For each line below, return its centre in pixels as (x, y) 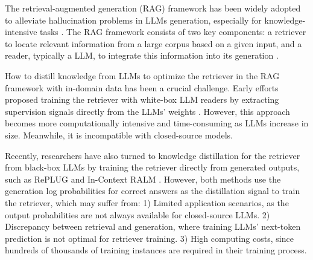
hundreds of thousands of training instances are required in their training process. (156, 250)
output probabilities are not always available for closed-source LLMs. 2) (138, 214)
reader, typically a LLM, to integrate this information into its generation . (142, 55)
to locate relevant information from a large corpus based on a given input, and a (153, 43)
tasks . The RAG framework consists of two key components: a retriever (173, 32)
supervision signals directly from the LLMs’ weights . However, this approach (147, 111)
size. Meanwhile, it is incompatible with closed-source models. (119, 135)
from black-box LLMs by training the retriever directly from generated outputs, (152, 167)
